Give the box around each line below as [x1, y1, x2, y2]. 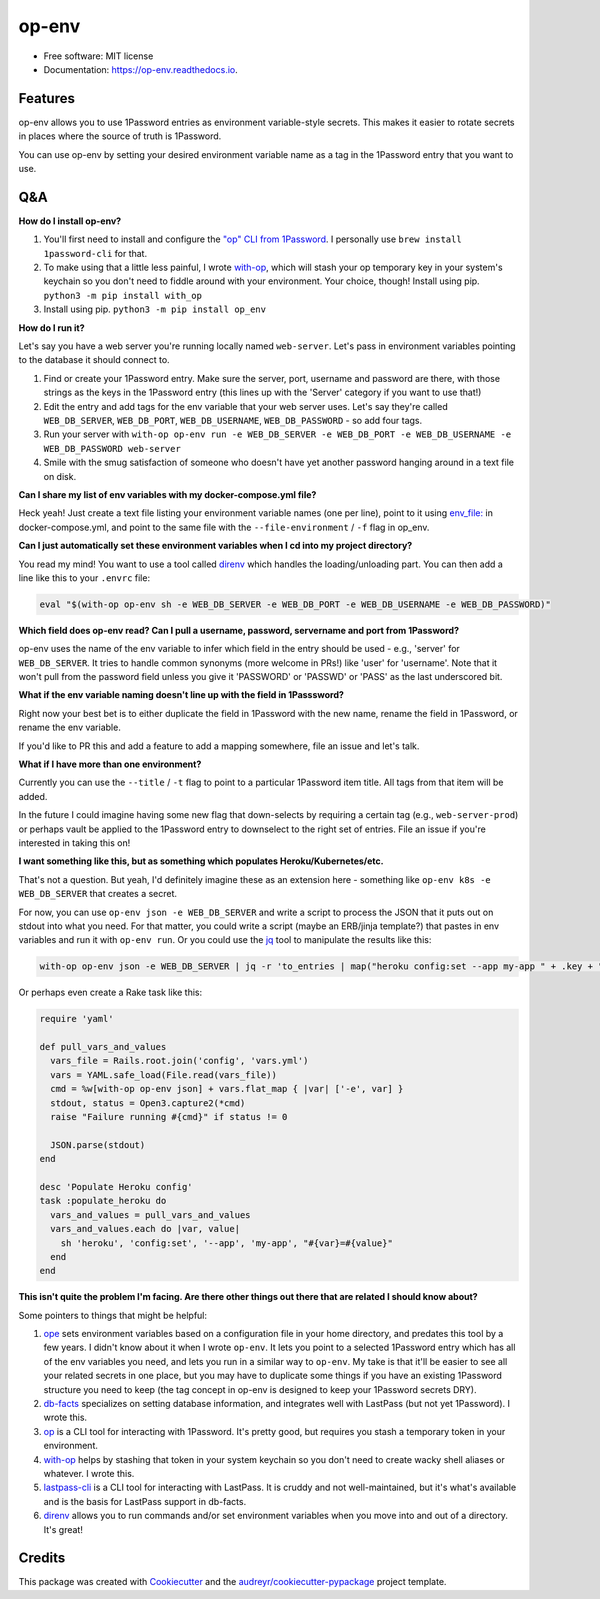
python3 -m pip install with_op [43, 290, 202, 301]
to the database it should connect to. [18, 354, 170, 366]
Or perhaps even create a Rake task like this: [18, 986, 203, 999]
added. [18, 790, 48, 802]
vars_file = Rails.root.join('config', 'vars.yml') [50, 1055, 309, 1067]
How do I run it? [18, 321, 85, 334]
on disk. [43, 470, 77, 482]
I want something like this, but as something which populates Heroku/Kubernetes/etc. [18, 855, 384, 867]
